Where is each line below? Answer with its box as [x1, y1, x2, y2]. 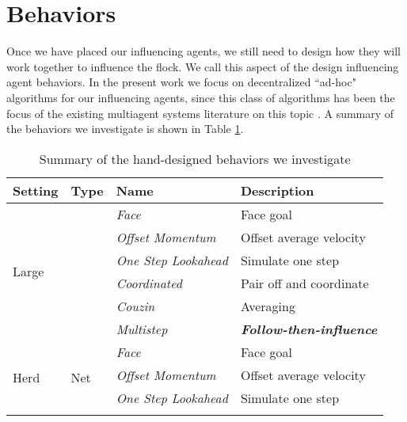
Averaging [240, 296, 295, 315]
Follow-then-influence [240, 319, 378, 338]
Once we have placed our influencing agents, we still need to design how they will [6, 43, 401, 59]
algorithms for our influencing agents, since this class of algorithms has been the [6, 89, 395, 105]
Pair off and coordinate [240, 273, 369, 292]
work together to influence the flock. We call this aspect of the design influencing [6, 58, 399, 74]
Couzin [116, 296, 155, 315]
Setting [13, 181, 59, 200]
